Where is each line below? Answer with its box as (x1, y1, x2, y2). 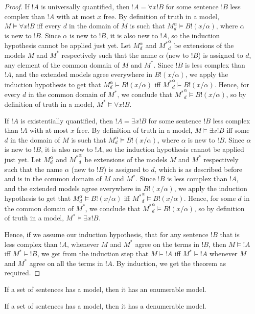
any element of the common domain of (4, 59, 120, 70)
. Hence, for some (184, 193, 236, 203)
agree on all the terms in (29, 258, 103, 268)
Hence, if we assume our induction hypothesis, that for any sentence (4, 229, 209, 240)
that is (220, 229, 240, 240)
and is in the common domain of (4, 173, 102, 184)
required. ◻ (4, 267, 40, 278)
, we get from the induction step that (37, 248, 149, 259)
